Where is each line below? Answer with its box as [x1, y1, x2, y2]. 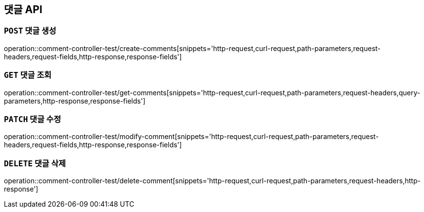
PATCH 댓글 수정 [4, 114, 61, 124]
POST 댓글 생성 [4, 26, 56, 36]
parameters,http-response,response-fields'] [4, 96, 146, 105]
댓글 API [4, 3, 42, 16]
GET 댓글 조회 [4, 70, 52, 80]
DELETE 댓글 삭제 [4, 158, 66, 168]
